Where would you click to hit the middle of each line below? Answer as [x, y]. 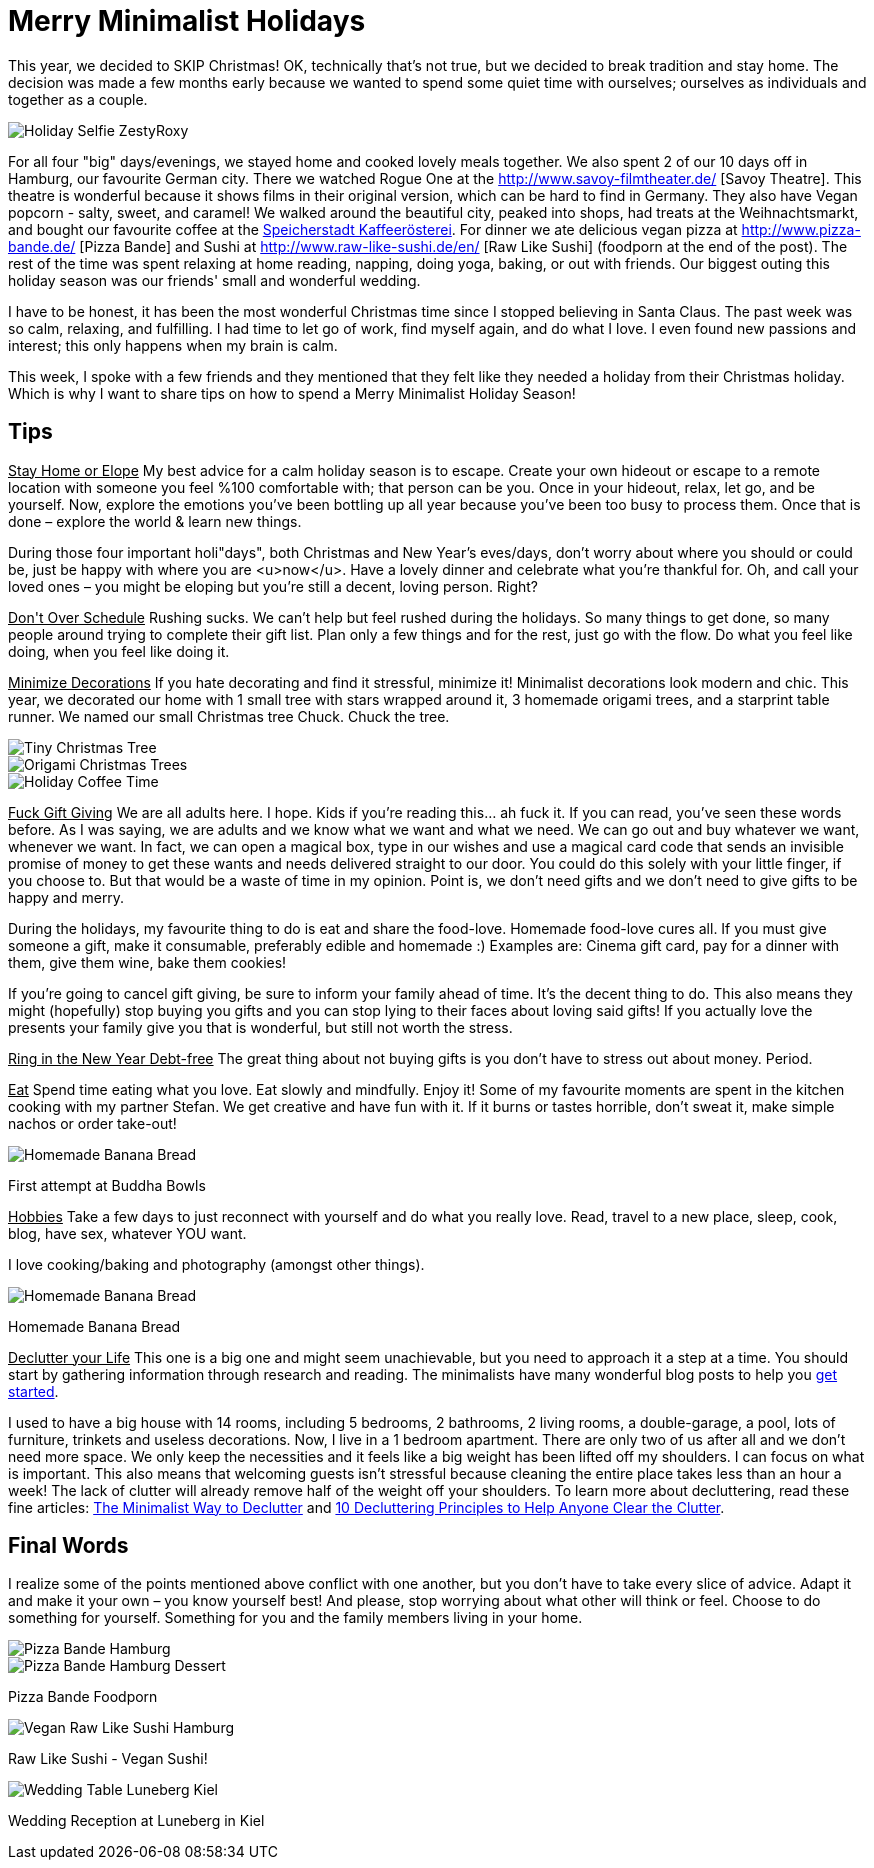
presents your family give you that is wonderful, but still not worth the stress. [260, 1027]
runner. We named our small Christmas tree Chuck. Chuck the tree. [229, 716]
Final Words [68, 1546]
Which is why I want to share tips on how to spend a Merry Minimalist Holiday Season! [292, 393]
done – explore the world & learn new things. [155, 521]
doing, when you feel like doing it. [119, 651]
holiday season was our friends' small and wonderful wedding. [214, 280]
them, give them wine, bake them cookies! [147, 962]
